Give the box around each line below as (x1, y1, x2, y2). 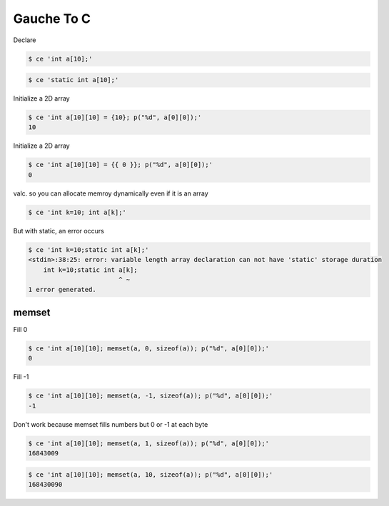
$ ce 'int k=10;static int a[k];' (28, 246, 149, 253)
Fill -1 (13, 373, 29, 381)
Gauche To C (13, 11, 91, 26)
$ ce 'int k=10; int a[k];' (28, 208, 126, 216)
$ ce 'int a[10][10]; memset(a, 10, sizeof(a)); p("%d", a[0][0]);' (28, 470, 273, 478)
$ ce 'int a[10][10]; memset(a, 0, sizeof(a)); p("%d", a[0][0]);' (28, 344, 270, 353)
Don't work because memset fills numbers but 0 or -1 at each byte (13, 420, 208, 428)
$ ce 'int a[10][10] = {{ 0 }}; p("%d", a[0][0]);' (28, 161, 213, 169)
